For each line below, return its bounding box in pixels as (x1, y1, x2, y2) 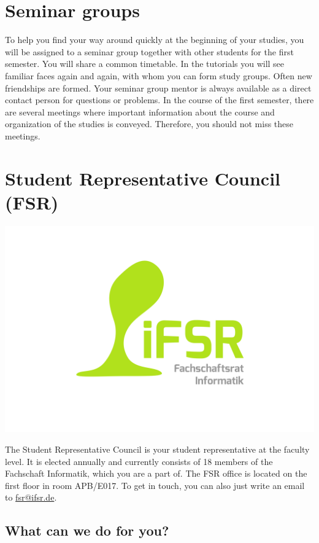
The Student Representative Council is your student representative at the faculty (5, 443, 310, 456)
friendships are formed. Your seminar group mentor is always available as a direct (5, 81, 312, 94)
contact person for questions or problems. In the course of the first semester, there (5, 93, 314, 106)
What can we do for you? (5, 521, 169, 540)
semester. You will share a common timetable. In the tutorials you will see (5, 57, 285, 70)
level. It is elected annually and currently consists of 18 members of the (5, 455, 273, 467)
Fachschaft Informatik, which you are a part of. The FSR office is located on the (5, 467, 307, 480)
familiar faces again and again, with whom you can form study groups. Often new (5, 69, 312, 82)
